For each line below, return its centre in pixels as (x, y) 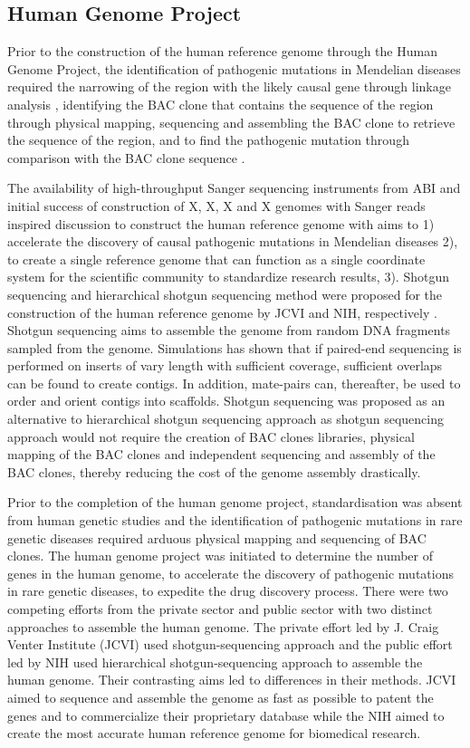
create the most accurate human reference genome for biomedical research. (214, 733)
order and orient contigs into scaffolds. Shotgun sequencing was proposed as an (226, 401)
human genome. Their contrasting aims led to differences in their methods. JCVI (232, 680)
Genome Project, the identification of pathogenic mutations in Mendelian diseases (234, 68)
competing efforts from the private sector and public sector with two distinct (220, 609)
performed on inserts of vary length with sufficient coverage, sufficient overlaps (225, 365)
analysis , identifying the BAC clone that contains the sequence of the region (221, 104)
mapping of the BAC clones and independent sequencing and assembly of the (221, 454)
